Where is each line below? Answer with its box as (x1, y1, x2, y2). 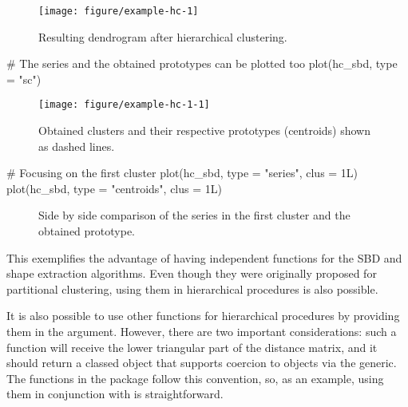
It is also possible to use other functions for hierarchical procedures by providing (6, 307, 400, 324)
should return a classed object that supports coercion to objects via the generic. (6, 354, 397, 371)
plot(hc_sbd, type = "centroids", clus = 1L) (6, 180, 222, 196)
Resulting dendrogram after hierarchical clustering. (38, 28, 287, 45)
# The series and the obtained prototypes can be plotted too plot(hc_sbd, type (6, 55, 398, 72)
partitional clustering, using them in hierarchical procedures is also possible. (6, 280, 378, 297)
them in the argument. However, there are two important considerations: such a (6, 323, 397, 340)
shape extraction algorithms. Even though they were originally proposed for (6, 265, 377, 282)
